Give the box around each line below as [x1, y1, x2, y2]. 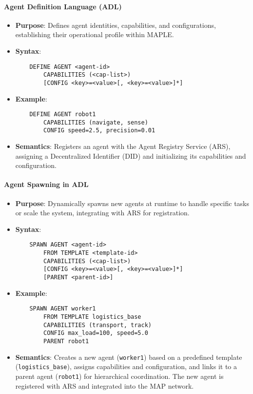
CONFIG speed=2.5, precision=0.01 [43, 127, 156, 134]
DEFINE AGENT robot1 [29, 111, 96, 118]
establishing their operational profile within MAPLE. [15, 29, 174, 40]
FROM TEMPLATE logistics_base [43, 313, 141, 320]
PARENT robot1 [43, 337, 89, 345]
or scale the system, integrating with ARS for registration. [15, 207, 190, 218]
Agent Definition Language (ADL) [4, 1, 122, 11]
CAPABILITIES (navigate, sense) [43, 119, 148, 126]
